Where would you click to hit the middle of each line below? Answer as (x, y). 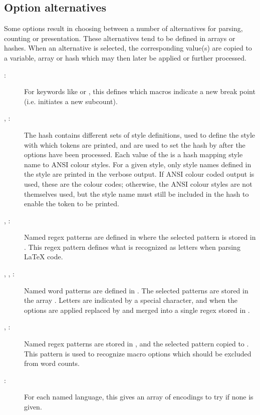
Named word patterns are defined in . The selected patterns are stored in (136, 290)
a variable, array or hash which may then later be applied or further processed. (125, 57)
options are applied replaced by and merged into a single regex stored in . (137, 310)
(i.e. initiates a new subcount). (71, 101)
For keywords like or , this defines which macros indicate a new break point (140, 91)
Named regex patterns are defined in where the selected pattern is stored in (140, 237)
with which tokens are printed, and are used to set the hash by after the (135, 144)
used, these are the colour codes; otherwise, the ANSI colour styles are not (138, 183)
